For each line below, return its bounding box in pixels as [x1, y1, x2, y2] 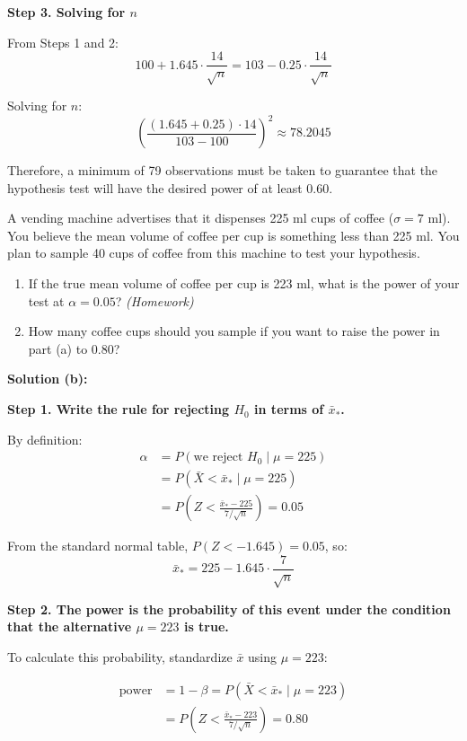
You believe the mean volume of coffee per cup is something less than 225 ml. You [7, 225, 460, 244]
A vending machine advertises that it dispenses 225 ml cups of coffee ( [7, 208, 394, 227]
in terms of [254, 400, 324, 419]
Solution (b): [7, 369, 88, 388]
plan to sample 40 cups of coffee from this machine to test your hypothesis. [7, 243, 420, 262]
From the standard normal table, [7, 536, 189, 555]
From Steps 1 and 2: [7, 32, 119, 51]
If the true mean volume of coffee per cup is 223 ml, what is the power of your [28, 274, 460, 293]
